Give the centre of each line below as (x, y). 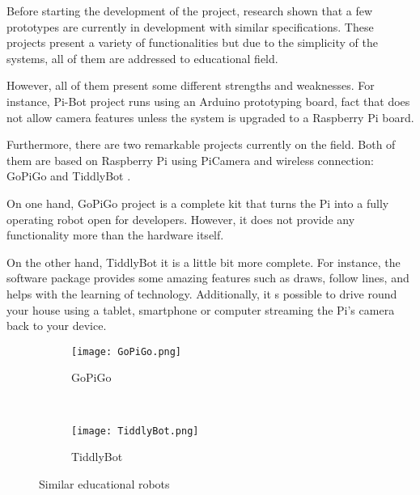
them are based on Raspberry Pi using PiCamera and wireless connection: (190, 160)
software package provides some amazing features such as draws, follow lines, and (208, 278)
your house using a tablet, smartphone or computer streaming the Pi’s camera (201, 309)
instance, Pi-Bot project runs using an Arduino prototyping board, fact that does (208, 101)
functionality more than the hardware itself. (115, 235)
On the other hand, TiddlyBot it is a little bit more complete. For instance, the (204, 262)
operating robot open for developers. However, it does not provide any (181, 219)
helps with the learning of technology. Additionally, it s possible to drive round (202, 293)
